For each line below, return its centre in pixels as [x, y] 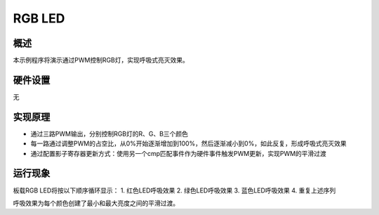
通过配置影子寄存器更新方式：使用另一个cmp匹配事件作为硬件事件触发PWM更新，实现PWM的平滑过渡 [178, 153]
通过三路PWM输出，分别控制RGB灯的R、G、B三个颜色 [109, 133]
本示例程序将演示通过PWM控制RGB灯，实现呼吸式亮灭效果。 [101, 60]
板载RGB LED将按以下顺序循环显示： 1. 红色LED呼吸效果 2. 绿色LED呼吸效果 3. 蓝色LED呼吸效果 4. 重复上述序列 [174, 190]
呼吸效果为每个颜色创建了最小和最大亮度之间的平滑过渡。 [96, 203]
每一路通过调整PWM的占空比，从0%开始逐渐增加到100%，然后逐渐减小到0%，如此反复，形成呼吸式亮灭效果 [188, 143]
